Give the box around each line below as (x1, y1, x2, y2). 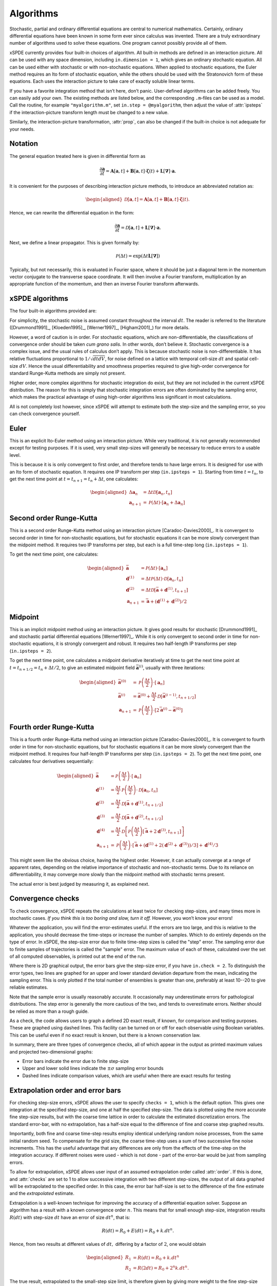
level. (9, 452, 21, 458)
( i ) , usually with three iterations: (138, 664, 205, 671)
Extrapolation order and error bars (9, 1086, 121, 1095)
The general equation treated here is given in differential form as (9, 153, 146, 159)
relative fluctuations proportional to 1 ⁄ (9, 355, 90, 362)
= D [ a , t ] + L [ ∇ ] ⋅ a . (121, 224, 162, 230)
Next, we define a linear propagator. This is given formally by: (9, 240, 140, 246)
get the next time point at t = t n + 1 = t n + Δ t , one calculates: (9, 476, 138, 483)
